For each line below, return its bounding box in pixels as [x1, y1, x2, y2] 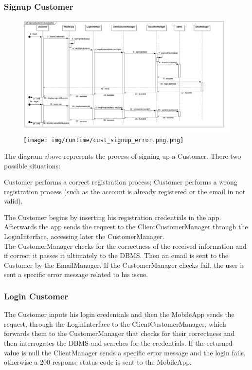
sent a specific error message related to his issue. [4, 269, 148, 279]
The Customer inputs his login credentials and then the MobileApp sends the [4, 309, 234, 319]
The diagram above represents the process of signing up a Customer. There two [4, 150, 241, 161]
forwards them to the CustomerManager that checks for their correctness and [4, 328, 234, 338]
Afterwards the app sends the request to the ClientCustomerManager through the [4, 222, 248, 232]
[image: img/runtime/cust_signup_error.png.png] [23, 137, 184, 144]
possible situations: [4, 160, 60, 170]
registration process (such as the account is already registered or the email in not [4, 186, 246, 196]
